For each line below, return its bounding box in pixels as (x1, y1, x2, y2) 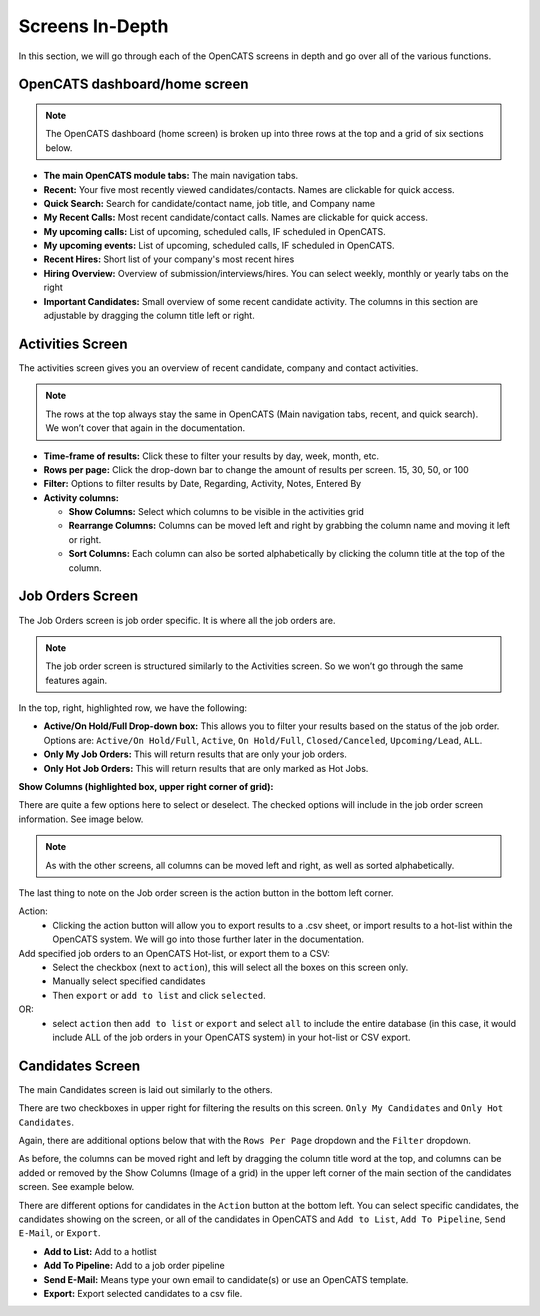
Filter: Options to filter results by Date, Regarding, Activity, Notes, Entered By (43, 478, 362, 490)
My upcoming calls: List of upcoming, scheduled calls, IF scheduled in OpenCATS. (43, 225, 387, 237)
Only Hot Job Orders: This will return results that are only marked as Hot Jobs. (43, 762, 369, 774)
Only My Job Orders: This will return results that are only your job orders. (43, 748, 347, 760)
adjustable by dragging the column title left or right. (43, 310, 255, 322)
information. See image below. (18, 813, 144, 825)
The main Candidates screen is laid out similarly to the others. (18, 1083, 274, 1095)
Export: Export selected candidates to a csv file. (43, 1287, 243, 1299)
